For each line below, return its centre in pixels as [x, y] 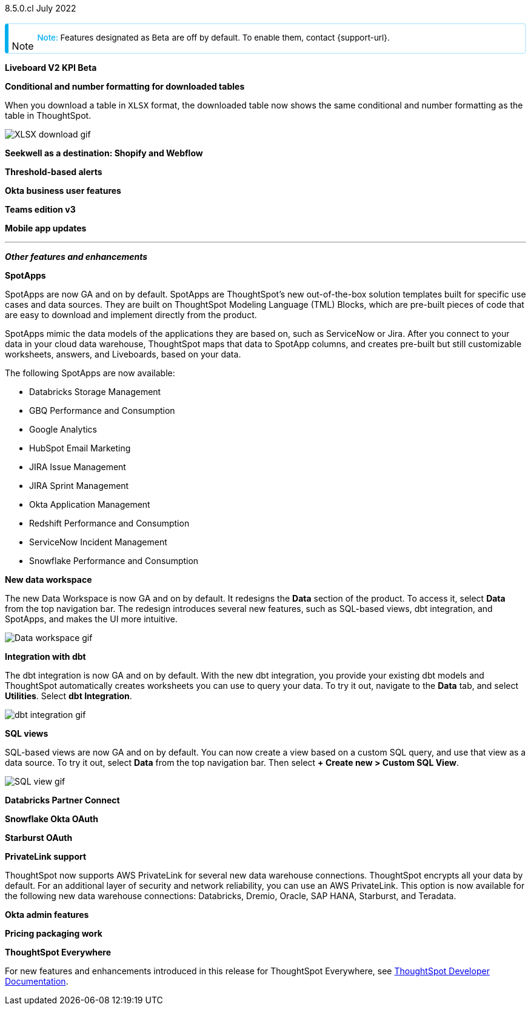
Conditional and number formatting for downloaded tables [125, 86]
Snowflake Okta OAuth [52, 819]
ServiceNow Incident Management [98, 542]
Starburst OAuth [39, 838]
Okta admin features [47, 915]
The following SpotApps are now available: [90, 373]
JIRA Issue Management [78, 467]
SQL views [27, 733]
